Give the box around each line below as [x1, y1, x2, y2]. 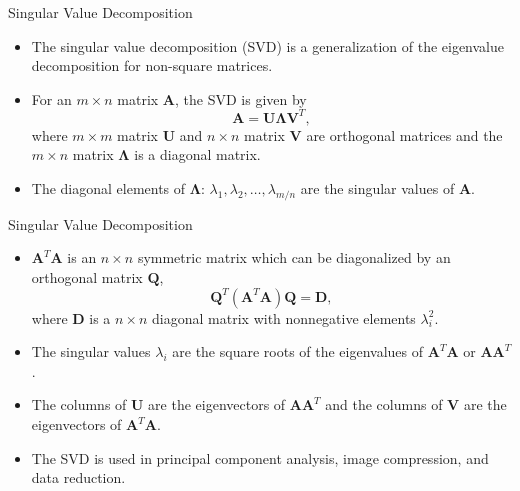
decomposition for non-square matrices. [31, 55, 273, 76]
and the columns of [325, 394, 443, 415]
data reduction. [31, 467, 126, 488]
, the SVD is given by [175, 88, 307, 109]
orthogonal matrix [31, 267, 143, 288]
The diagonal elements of [31, 178, 186, 199]
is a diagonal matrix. [134, 144, 261, 165]
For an [31, 88, 72, 109]
